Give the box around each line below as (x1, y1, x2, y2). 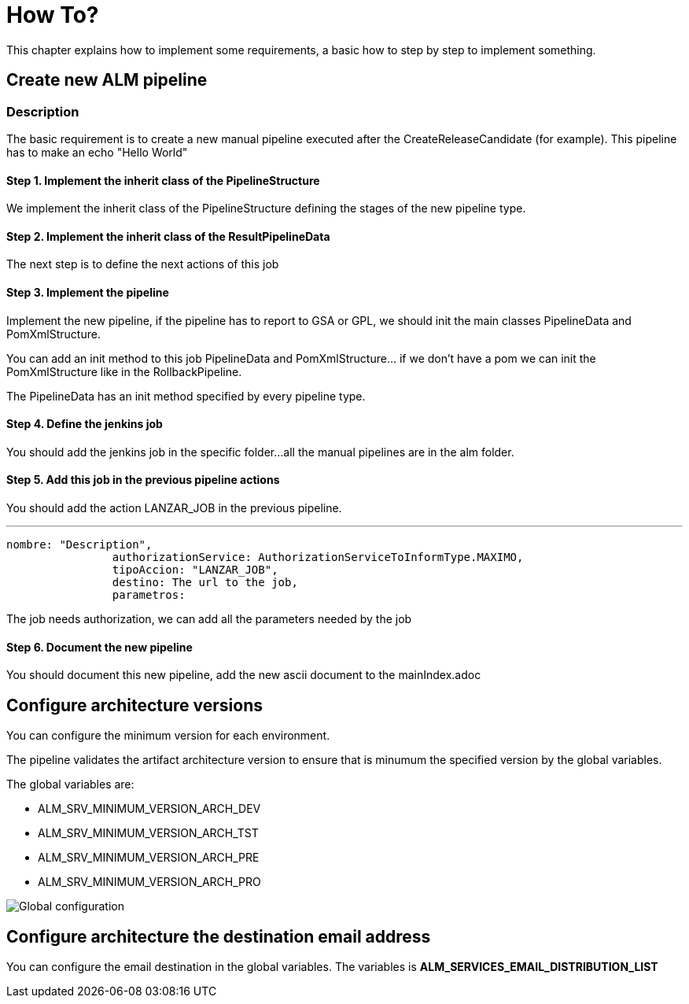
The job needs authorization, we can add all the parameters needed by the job (6, 612, 412, 626)
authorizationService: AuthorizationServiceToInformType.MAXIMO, (112, 551, 524, 564)
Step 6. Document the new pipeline (6, 640, 193, 654)
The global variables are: (6, 777, 134, 792)
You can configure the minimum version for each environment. (6, 729, 330, 743)
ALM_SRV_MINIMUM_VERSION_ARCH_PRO (38, 875, 261, 889)
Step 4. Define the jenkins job (6, 417, 163, 431)
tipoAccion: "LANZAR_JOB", (112, 563, 278, 577)
